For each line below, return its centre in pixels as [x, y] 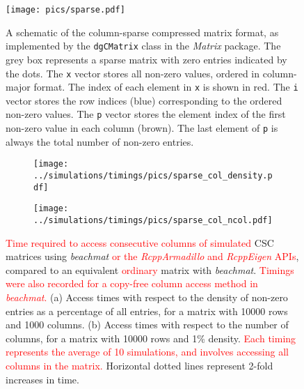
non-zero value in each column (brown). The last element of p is [142, 128]
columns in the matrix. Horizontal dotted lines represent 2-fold [139, 365]
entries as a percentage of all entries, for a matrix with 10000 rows [147, 311]
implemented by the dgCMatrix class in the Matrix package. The [143, 46]
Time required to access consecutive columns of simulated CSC [140, 242]
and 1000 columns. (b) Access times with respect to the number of [147, 325]
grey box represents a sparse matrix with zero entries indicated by [146, 59]
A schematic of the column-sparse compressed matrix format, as [142, 32]
